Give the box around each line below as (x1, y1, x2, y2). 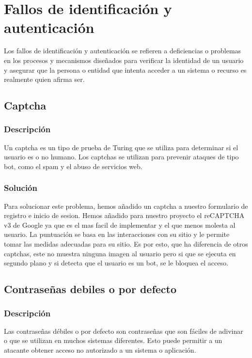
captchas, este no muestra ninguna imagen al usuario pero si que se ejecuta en (4, 248, 236, 258)
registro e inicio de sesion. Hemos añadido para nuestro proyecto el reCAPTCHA (4, 210, 245, 220)
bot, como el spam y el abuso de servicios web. (4, 161, 142, 171)
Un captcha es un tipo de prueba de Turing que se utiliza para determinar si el (4, 142, 238, 152)
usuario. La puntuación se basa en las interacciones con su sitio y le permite (4, 229, 230, 239)
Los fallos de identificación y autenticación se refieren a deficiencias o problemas (4, 46, 241, 56)
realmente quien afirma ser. (4, 74, 85, 84)
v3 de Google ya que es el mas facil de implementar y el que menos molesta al (4, 219, 236, 230)
